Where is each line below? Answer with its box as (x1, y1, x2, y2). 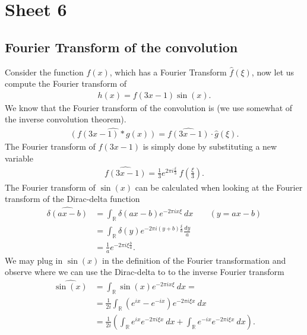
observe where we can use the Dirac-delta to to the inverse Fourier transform (5, 266, 284, 278)
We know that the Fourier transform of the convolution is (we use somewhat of (5, 101, 293, 113)
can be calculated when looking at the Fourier (135, 181, 303, 193)
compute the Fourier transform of (5, 77, 127, 90)
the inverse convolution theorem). (5, 113, 126, 125)
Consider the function (5, 65, 84, 78)
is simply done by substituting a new (143, 140, 277, 153)
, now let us (251, 65, 295, 78)
